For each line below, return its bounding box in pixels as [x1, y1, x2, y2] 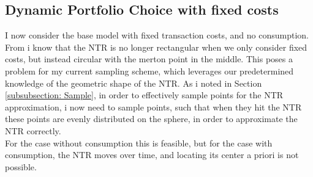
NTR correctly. [5, 124, 61, 137]
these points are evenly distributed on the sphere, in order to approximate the [5, 112, 298, 125]
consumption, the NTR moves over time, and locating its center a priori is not [5, 148, 299, 161]
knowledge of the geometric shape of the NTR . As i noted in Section [5, 76, 262, 89]
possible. [5, 160, 37, 173]
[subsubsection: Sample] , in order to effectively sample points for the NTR [5, 88, 284, 101]
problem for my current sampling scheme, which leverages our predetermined [5, 64, 294, 77]
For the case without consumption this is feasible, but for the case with [5, 136, 273, 149]
